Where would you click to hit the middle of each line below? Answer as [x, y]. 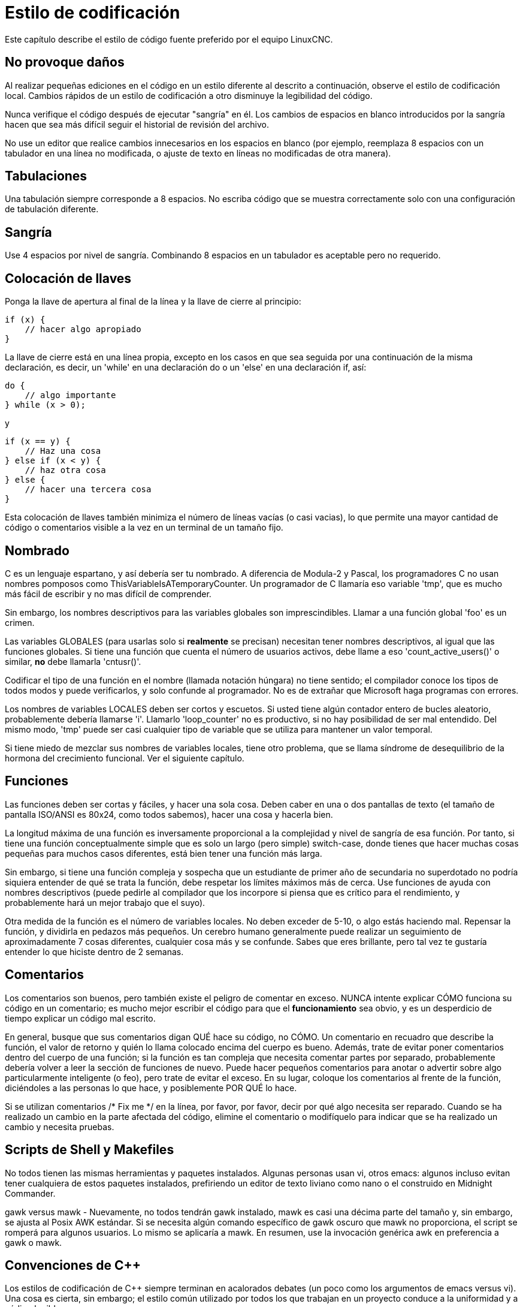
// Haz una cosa [63, 451]
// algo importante [70, 395]
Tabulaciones [46, 176]
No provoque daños [65, 62]
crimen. [20, 622]
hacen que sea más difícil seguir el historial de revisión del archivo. [137, 124]
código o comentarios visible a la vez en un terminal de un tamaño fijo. [144, 528]
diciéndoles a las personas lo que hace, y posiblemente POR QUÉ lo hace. [151, 1088]
